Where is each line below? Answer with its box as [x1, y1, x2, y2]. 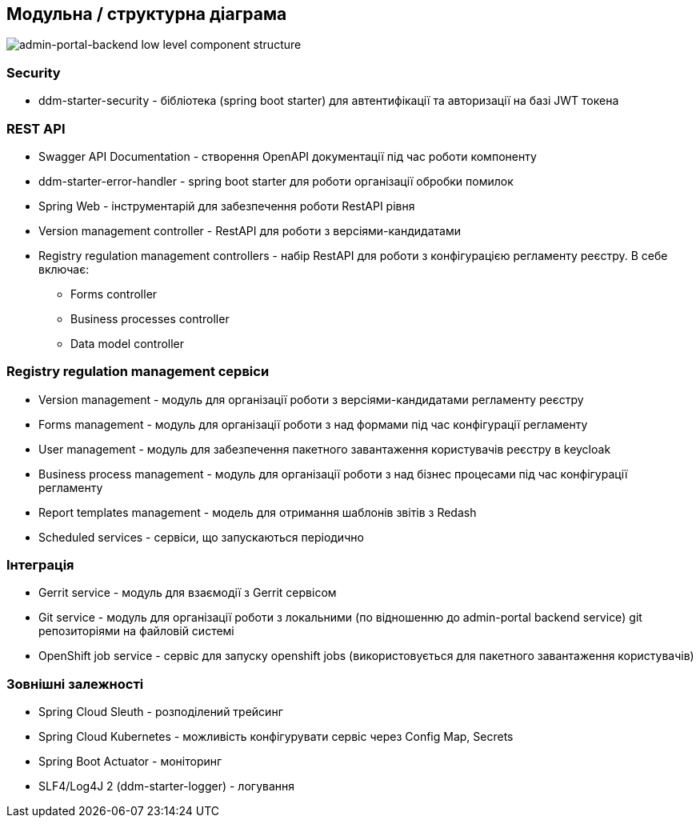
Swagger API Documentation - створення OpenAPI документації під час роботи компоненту [38, 149, 537, 163]
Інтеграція [6, 557, 74, 574]
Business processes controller [70, 311, 230, 326]
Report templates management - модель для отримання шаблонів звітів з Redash [38, 505, 477, 519]
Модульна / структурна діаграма [6, 4, 287, 24]
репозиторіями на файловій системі [38, 624, 234, 638]
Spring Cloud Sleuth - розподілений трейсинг [38, 705, 283, 719]
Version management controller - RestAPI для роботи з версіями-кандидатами [38, 223, 461, 238]
